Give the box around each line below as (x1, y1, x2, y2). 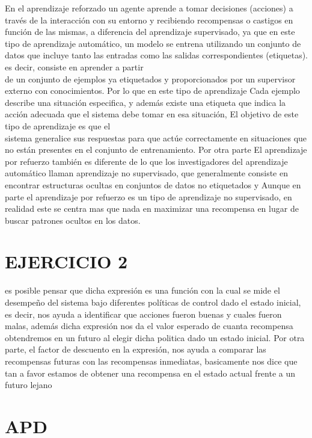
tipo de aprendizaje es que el (5, 119, 111, 132)
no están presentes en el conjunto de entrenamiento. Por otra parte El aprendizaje (5, 143, 307, 156)
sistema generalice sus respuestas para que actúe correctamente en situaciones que (5, 131, 307, 144)
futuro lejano (5, 378, 52, 391)
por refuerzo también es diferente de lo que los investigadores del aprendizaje (5, 155, 288, 167)
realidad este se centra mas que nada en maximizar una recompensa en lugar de (5, 202, 299, 215)
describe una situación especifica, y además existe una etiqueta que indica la (5, 96, 286, 108)
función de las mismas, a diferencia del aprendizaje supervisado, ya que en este (5, 25, 295, 38)
